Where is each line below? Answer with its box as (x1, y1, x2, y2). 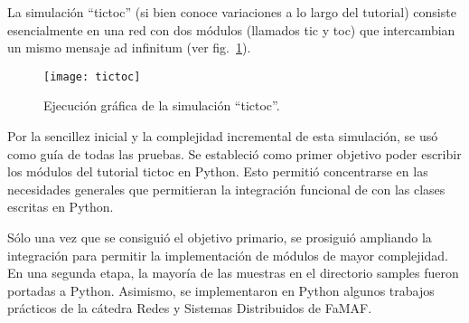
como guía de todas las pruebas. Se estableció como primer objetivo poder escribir (7, 144, 462, 163)
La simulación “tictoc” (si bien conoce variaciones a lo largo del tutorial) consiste (7, 3, 456, 21)
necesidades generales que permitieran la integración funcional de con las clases (7, 179, 446, 198)
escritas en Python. (7, 197, 114, 216)
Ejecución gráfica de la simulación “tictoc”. (43, 96, 280, 115)
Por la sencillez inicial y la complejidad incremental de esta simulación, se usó (7, 127, 438, 146)
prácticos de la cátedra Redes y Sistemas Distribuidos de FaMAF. (7, 299, 372, 318)
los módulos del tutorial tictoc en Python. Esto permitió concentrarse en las (7, 162, 428, 181)
